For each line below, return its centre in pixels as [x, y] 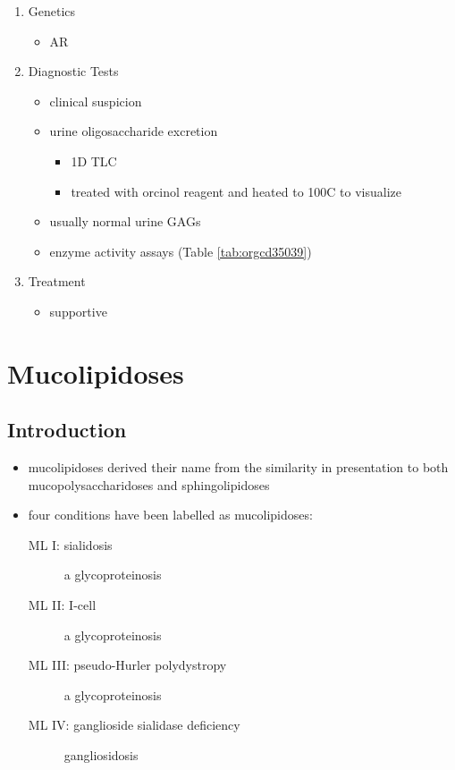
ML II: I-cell [62, 605]
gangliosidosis [101, 755]
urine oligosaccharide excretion [134, 131]
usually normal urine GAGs [125, 221]
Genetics [52, 11]
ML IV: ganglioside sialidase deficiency [134, 725]
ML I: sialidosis [70, 544]
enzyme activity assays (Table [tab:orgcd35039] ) [181, 251]
